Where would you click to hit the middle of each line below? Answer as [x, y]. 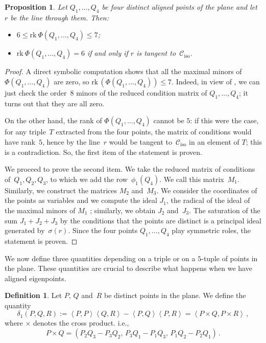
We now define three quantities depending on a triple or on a [100, 258]
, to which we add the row [87, 179]
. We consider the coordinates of [207, 190]
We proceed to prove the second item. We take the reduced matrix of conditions [130, 169]
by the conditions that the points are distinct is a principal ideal [161, 220]
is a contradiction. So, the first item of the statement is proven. [103, 152]
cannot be [169, 120]
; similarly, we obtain [123, 210]
